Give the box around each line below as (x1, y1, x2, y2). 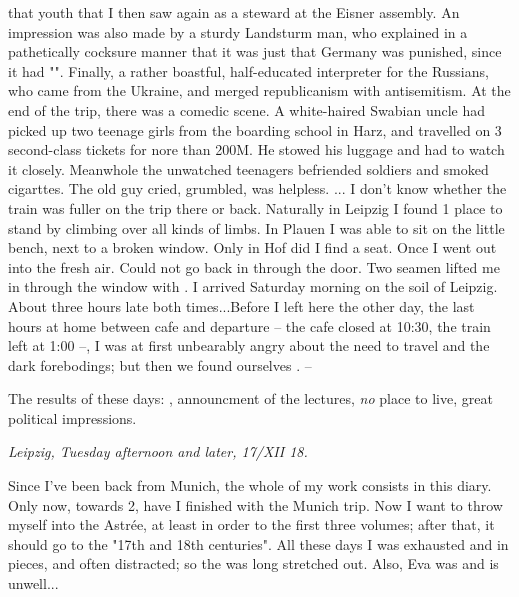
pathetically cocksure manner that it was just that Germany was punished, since (8, 41, 502, 62)
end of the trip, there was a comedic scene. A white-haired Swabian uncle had (8, 99, 486, 120)
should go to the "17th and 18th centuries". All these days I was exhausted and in (8, 533, 509, 554)
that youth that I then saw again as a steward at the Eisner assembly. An (8, 2, 460, 22)
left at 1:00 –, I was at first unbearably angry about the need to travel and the (8, 335, 490, 356)
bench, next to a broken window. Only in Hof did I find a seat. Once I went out (8, 237, 497, 258)
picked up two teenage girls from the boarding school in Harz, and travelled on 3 (8, 119, 502, 140)
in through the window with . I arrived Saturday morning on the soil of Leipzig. (8, 276, 498, 297)
